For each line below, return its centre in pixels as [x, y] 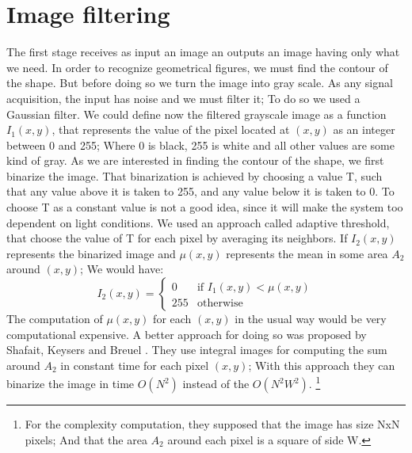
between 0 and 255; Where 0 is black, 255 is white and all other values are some [200, 145]
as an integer [364, 129]
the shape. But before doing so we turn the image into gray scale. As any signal [200, 83]
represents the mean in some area [307, 253]
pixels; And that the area [86, 439]
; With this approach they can [322, 365]
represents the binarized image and [91, 253]
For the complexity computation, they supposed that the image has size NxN [212, 424]
